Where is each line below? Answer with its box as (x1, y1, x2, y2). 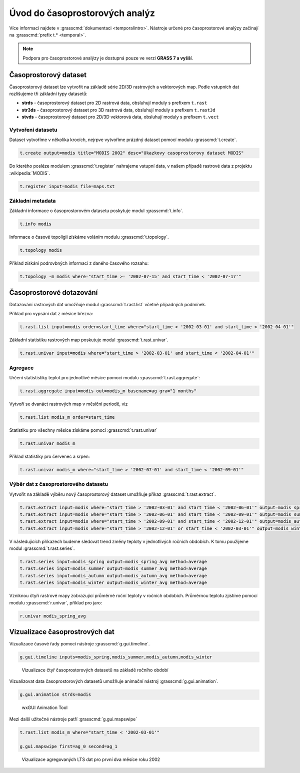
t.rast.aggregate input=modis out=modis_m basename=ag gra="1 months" (19, 388, 197, 394)
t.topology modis (19, 248, 62, 253)
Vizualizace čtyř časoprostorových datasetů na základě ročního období (21, 667, 168, 673)
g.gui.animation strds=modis (19, 692, 91, 697)
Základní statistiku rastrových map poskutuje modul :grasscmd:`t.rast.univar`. (9, 337, 168, 343)
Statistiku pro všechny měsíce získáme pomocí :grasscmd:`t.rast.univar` (9, 427, 157, 433)
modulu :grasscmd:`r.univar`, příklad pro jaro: (9, 599, 102, 605)
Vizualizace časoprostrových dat (9, 627, 115, 636)
